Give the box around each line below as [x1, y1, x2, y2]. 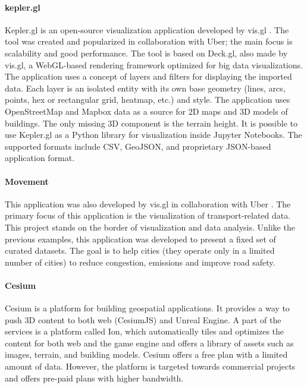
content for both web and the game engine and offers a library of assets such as [5, 336, 294, 349]
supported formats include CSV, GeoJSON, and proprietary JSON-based [5, 140, 271, 152]
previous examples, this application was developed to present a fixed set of [5, 232, 276, 245]
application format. [5, 152, 75, 164]
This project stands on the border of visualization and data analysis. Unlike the [5, 220, 295, 233]
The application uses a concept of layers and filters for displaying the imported [5, 70, 292, 83]
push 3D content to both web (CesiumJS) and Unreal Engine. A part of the [5, 313, 281, 326]
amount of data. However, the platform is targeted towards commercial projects [5, 360, 296, 373]
